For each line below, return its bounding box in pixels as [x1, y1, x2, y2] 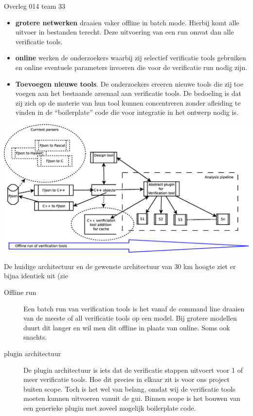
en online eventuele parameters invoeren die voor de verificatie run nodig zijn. [15, 62, 248, 72]
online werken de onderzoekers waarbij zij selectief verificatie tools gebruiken [15, 53, 246, 63]
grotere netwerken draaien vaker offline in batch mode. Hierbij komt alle [15, 17, 239, 27]
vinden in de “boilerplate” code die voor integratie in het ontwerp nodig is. [15, 107, 238, 117]
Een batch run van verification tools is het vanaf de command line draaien [23, 303, 245, 313]
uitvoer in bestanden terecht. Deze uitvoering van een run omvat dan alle [15, 27, 234, 37]
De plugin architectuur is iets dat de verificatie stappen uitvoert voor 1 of [23, 364, 243, 375]
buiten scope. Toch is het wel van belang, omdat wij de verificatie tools [23, 383, 235, 394]
